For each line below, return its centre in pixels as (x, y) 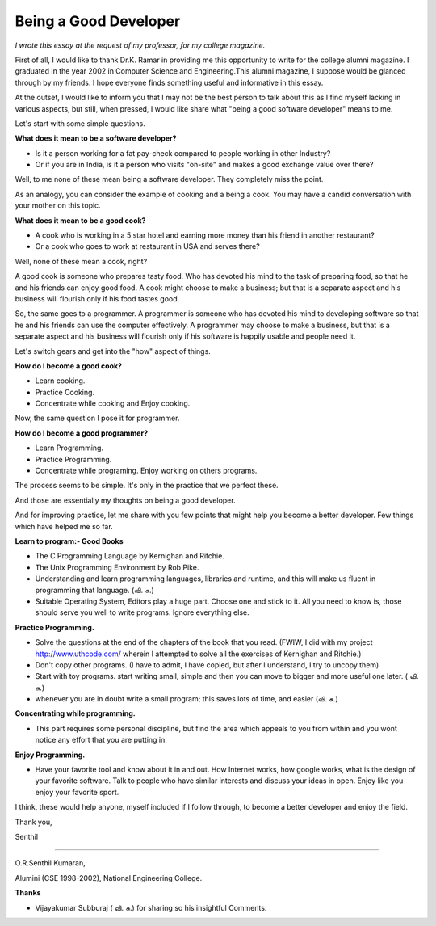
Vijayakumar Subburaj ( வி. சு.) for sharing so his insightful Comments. (151, 907)
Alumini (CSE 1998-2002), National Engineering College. (109, 878)
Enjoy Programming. (50, 755)
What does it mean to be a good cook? (80, 220)
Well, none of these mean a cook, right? (81, 261)
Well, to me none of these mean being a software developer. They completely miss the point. (169, 179)
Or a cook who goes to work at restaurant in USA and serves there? (147, 246)
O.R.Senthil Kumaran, (50, 863)
